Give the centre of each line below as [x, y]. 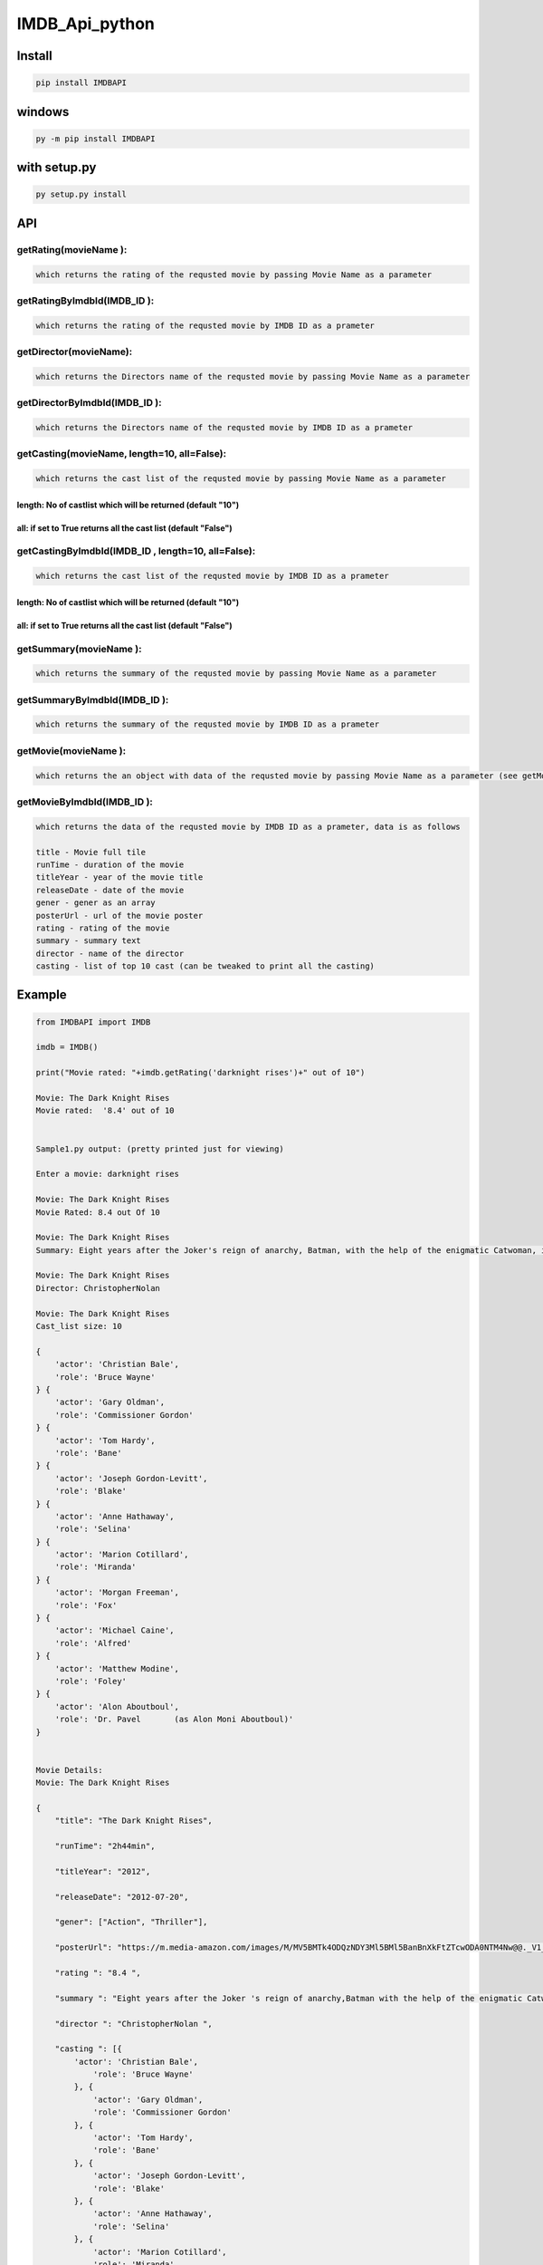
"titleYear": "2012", [103, 1871]
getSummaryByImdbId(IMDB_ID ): [93, 699]
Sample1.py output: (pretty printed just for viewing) [160, 1149]
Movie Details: [69, 1770]
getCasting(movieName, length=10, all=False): [121, 454]
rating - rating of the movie [103, 928]
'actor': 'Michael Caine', [115, 1630]
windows [43, 112]
